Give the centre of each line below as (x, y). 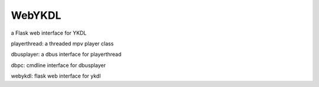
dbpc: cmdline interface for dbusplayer (58, 65)
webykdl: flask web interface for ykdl (56, 76)
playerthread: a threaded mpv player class (62, 43)
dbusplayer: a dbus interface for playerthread (66, 54)
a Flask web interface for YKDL (49, 33)
